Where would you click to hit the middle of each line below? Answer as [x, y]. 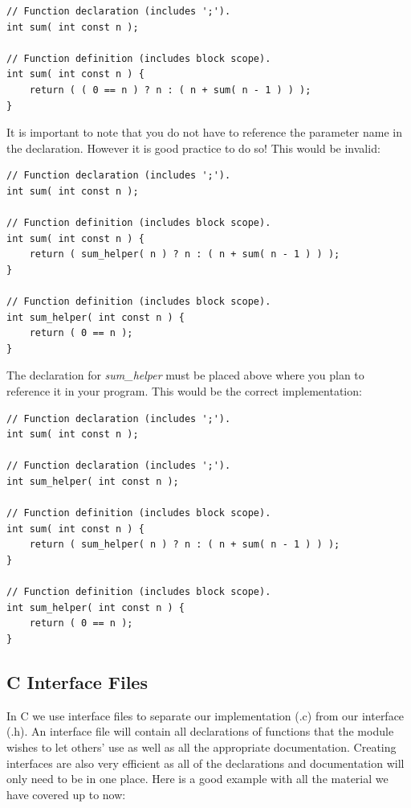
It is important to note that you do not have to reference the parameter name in [204, 132]
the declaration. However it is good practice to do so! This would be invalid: [193, 148]
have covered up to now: [66, 794]
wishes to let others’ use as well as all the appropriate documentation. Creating [201, 746]
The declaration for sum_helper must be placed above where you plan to [185, 375]
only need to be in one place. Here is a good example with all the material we [197, 779]
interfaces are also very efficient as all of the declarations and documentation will [205, 763]
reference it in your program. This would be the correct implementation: [184, 391]
